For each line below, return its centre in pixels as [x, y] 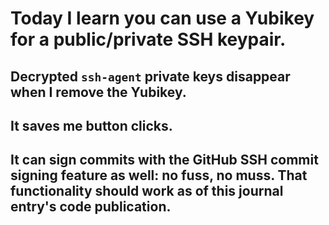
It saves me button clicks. [91, 125]
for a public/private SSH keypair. [148, 39]
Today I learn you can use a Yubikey [162, 18]
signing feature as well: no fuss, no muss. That [159, 175]
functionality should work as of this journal [147, 191]
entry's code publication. [91, 207]
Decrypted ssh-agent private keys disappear [150, 76]
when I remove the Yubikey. [98, 92]
